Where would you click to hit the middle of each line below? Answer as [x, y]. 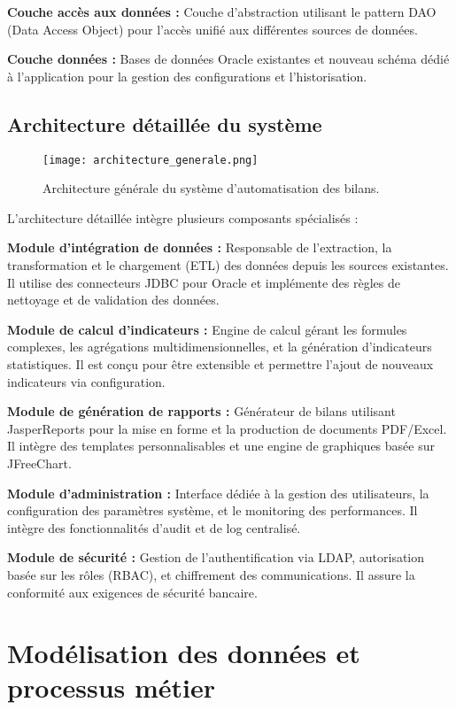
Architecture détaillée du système [165, 123]
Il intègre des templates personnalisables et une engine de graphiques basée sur [221, 446]
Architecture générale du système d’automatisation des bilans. [211, 188]
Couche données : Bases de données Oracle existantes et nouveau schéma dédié [228, 59]
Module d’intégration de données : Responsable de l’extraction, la [200, 247]
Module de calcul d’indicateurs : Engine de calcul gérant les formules [207, 329]
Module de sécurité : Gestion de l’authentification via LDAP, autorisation [216, 557]
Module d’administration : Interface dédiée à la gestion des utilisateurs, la [218, 493]
